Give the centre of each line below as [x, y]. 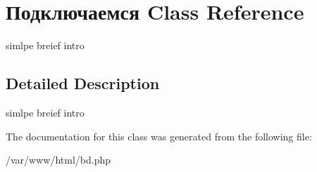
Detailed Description [83, 83]
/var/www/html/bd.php [58, 160]
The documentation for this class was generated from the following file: [159, 136]
